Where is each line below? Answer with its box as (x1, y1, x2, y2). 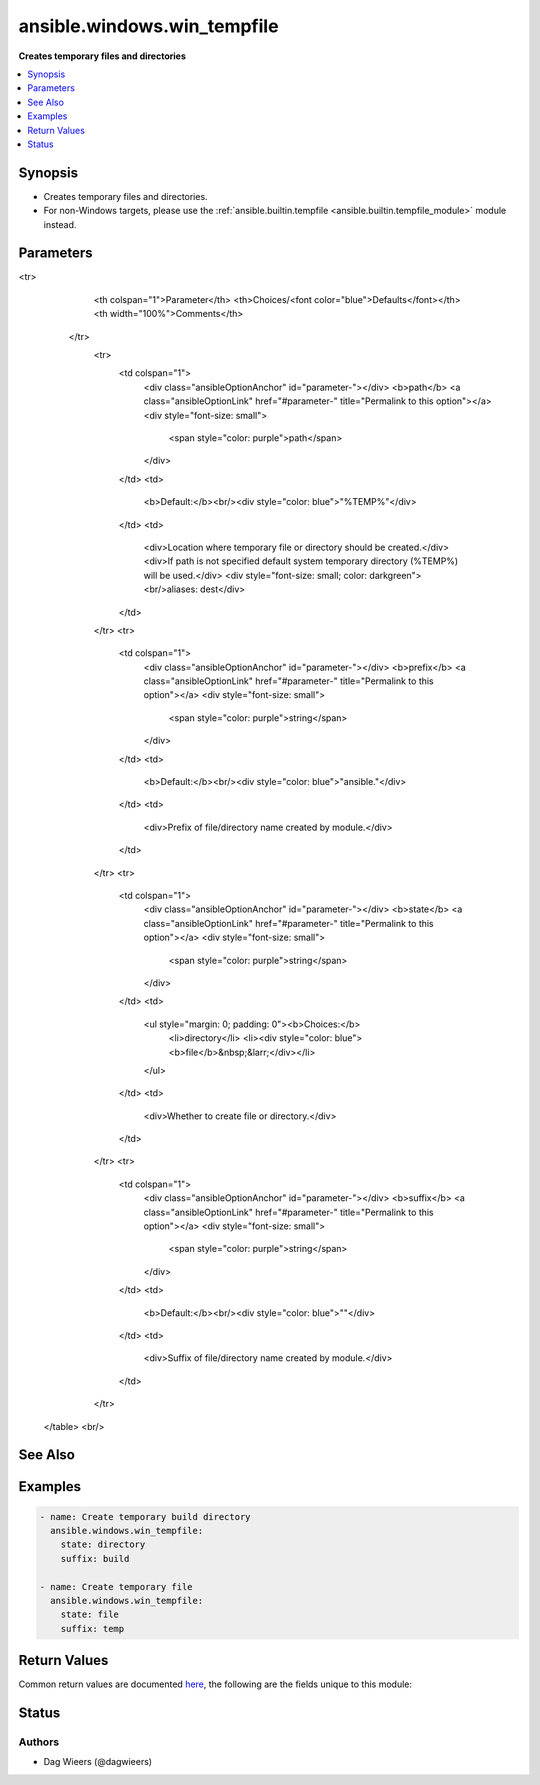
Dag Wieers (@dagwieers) (43, 1756, 153, 1768)
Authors (18, 1735, 60, 1749)
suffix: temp (60, 1623, 125, 1634)
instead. (43, 218, 77, 230)
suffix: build (60, 1553, 130, 1564)
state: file (60, 1609, 120, 1620)
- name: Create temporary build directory (39, 1511, 251, 1522)
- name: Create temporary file (39, 1581, 194, 1592)
